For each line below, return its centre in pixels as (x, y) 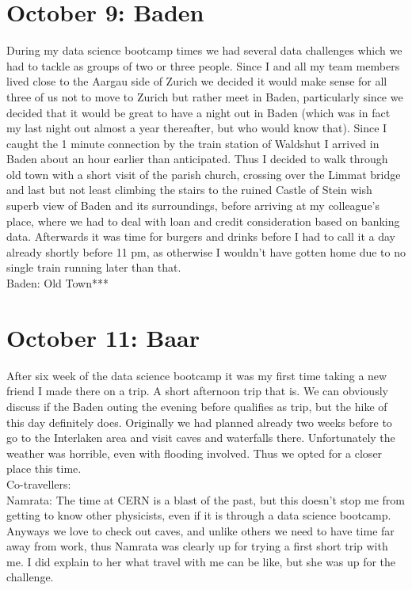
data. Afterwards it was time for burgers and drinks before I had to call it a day (201, 236)
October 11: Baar (103, 337)
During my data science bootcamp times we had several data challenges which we (204, 50)
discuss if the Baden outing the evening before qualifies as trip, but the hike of (197, 406)
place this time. (44, 468)
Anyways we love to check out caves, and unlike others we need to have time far (200, 530)
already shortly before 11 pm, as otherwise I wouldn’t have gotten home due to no (206, 251)
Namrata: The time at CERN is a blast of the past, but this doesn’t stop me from (206, 499)
